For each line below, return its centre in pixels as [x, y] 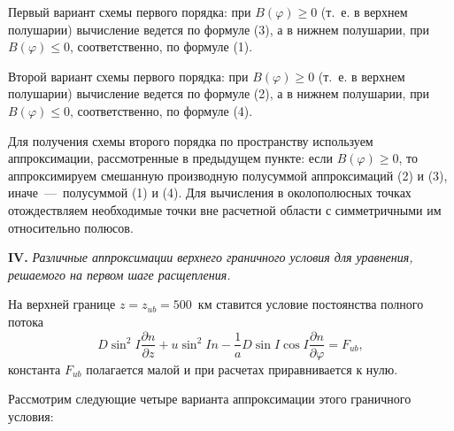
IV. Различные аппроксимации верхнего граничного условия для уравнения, [211, 257]
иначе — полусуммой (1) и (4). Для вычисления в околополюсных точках [210, 192]
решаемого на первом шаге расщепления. [119, 274]
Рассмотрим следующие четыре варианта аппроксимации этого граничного [210, 399]
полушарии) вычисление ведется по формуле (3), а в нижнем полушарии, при [219, 29]
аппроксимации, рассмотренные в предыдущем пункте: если [170, 158]
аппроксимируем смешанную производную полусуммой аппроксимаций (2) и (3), [228, 175]
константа [35, 369]
